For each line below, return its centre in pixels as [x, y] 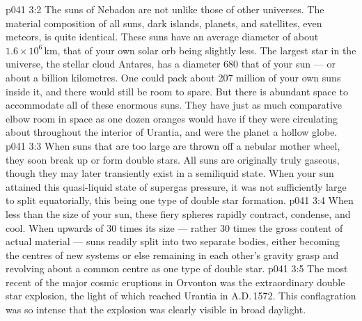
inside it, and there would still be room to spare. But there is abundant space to [177, 91]
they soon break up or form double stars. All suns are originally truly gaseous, [173, 159]
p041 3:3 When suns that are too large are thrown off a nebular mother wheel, [173, 145]
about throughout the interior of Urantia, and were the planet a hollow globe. [172, 132]
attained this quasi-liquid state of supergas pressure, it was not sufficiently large [176, 186]
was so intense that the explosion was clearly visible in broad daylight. [156, 310]
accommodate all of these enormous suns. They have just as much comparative [174, 105]
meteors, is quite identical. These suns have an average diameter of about [162, 37]
